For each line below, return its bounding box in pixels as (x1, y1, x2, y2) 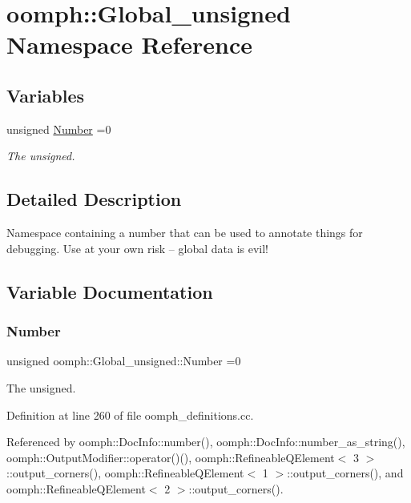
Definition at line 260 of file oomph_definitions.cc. (6, 406, 254, 423)
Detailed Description (6, 187, 182, 211)
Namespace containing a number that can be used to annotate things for (6, 224, 363, 241)
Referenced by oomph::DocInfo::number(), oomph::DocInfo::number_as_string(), (6, 433, 405, 450)
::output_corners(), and (287, 465, 404, 481)
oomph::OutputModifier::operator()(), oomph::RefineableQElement (6, 449, 335, 465)
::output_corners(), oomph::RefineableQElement (6, 465, 244, 481)
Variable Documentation (6, 279, 213, 304)
